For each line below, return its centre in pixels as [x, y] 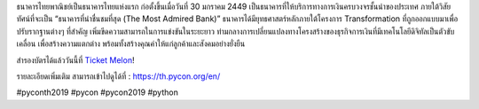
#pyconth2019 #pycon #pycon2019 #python [98, 92]
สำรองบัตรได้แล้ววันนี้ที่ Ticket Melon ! [75, 60]
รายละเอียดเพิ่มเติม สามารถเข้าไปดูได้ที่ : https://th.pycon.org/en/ [118, 76]
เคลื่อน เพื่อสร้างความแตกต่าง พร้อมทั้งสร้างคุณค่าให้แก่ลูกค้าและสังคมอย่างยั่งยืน [131, 43]
